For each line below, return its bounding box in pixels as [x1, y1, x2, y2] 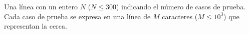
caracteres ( [162, 11, 198, 21]
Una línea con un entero [4, 1, 78, 11]
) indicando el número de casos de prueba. [116, 1, 246, 11]
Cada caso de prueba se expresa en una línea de [4, 11, 151, 21]
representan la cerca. [4, 21, 67, 31]
